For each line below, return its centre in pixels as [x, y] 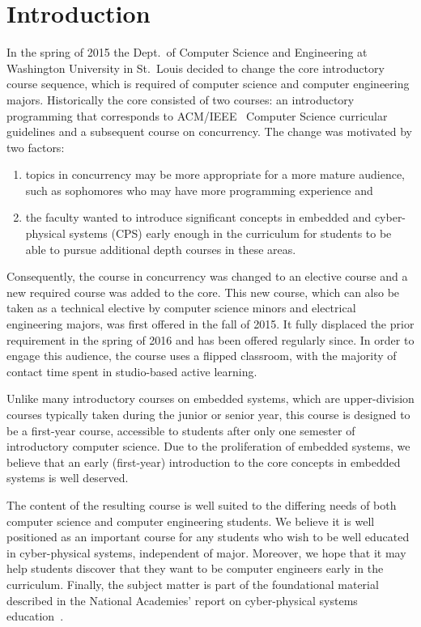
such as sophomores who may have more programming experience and [199, 190]
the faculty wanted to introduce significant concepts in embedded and [198, 217]
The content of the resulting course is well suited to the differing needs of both [202, 504]
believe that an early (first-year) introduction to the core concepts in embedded [204, 462]
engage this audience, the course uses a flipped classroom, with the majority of [202, 356]
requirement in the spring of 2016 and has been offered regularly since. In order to [210, 339]
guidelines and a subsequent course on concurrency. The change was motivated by [209, 131]
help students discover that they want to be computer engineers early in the [195, 568]
